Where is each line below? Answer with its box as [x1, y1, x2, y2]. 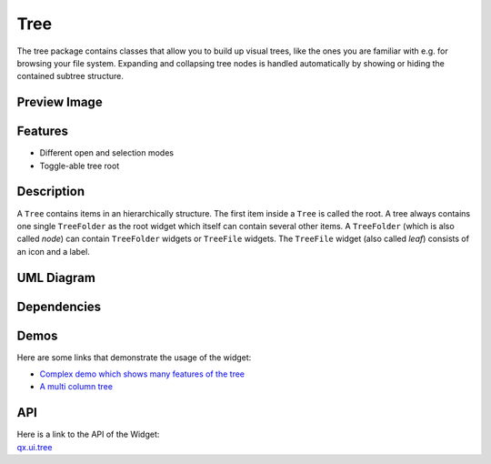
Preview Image [16, 95, 104, 110]
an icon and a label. [16, 246, 90, 257]
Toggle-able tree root [39, 160, 120, 171]
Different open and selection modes [39, 147, 175, 158]
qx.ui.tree [16, 441, 53, 452]
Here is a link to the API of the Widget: [16, 429, 160, 440]
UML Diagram [16, 269, 95, 286]
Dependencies [16, 298, 102, 314]
